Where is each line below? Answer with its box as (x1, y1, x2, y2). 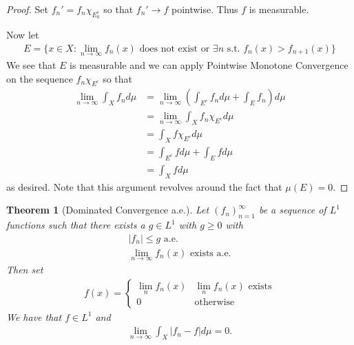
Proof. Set (6, 2, 48, 16)
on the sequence (6, 71, 73, 85)
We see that (6, 58, 56, 72)
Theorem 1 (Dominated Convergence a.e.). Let (6, 202, 209, 217)
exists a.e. (189, 248, 231, 258)
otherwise (194, 297, 235, 308)
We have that (6, 309, 62, 324)
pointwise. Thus (171, 2, 238, 16)
